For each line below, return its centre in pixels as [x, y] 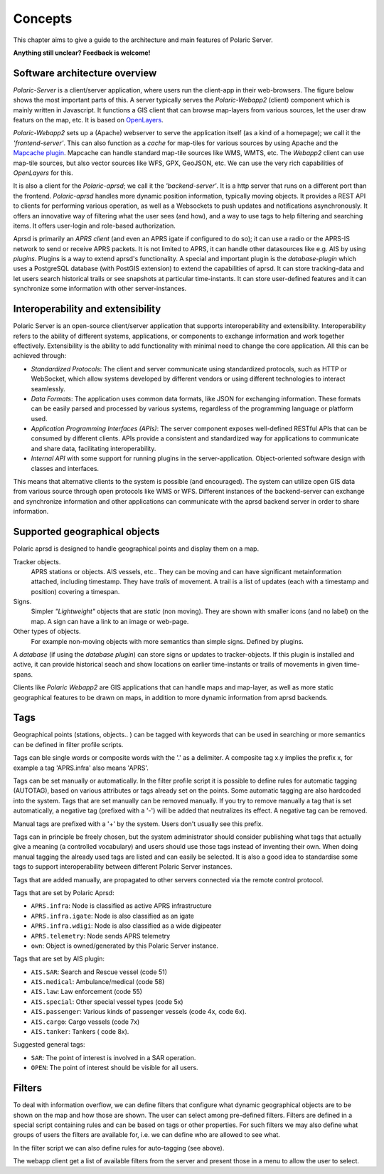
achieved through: [40, 356]
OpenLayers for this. [43, 173]
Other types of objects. [47, 631]
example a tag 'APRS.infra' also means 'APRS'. [81, 768]
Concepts [43, 18]
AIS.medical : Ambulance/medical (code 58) [98, 982]
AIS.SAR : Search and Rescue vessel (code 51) [99, 972]
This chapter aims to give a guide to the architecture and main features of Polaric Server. [143, 40]
